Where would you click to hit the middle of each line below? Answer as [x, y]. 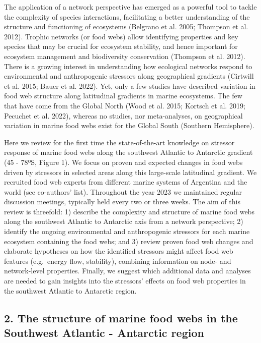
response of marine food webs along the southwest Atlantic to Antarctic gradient [128, 152]
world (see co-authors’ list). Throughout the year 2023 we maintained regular [123, 191]
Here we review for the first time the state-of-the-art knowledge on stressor [119, 142]
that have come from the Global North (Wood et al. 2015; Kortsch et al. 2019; [125, 105]
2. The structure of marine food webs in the [121, 318]
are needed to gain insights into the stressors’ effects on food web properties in [125, 281]
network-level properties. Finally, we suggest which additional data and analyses [127, 271]
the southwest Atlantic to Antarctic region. [70, 290]
